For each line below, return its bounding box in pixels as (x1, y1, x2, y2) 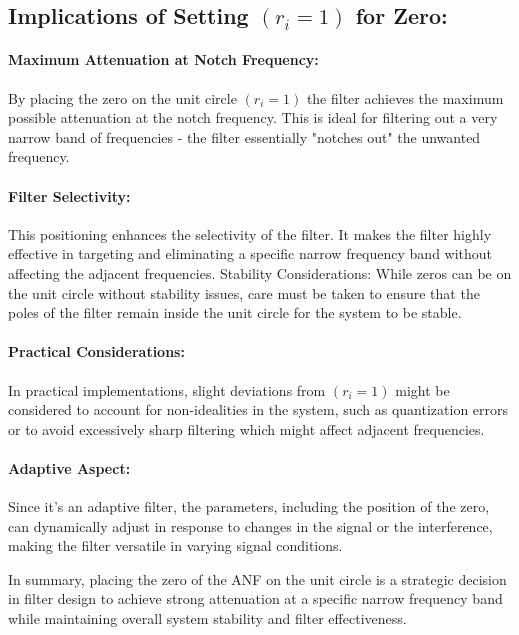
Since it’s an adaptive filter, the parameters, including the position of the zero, (8, 496, 490, 517)
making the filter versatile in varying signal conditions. (8, 535, 343, 556)
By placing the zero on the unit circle (8, 87, 237, 108)
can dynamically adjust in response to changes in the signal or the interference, (8, 515, 493, 536)
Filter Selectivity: (8, 185, 131, 206)
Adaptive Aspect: (8, 457, 131, 478)
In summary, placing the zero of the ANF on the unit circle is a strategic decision (8, 568, 507, 589)
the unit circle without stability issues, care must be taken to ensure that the (8, 282, 480, 303)
